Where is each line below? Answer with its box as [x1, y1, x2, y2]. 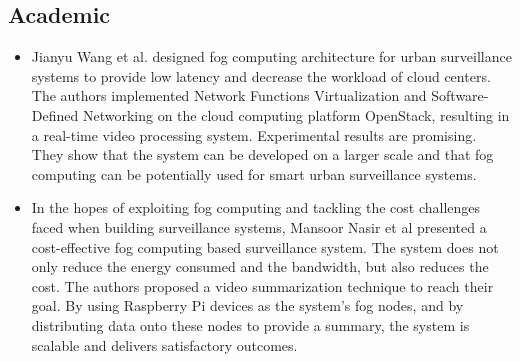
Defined [31, 104, 79, 125]
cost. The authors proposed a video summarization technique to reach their [31, 275, 494, 296]
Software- [431, 85, 489, 106]
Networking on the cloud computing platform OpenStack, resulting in [82, 104, 510, 125]
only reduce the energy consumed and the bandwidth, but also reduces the [31, 256, 489, 277]
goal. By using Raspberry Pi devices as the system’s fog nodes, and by [31, 295, 464, 316]
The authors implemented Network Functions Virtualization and [31, 85, 427, 106]
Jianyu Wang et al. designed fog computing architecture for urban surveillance [31, 46, 512, 67]
